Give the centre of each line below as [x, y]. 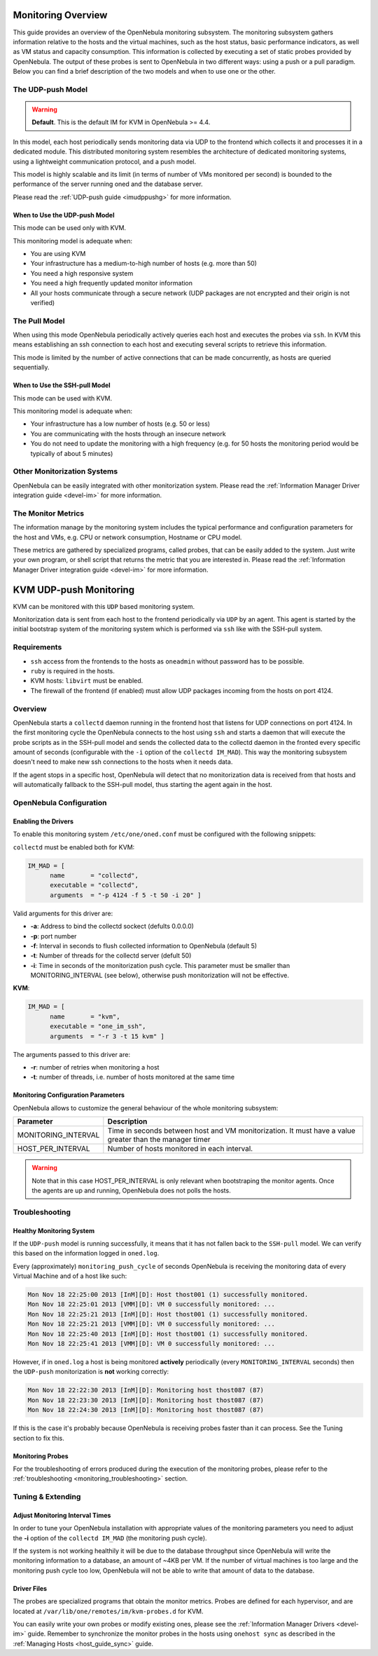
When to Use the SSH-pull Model [62, 385]
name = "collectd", [94, 875]
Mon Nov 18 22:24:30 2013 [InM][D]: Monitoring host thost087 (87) [146, 1410]
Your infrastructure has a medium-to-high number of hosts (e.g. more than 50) [143, 264]
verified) [43, 302]
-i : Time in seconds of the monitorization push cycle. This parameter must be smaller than [160, 965]
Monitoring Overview [60, 15]
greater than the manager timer [159, 1140]
